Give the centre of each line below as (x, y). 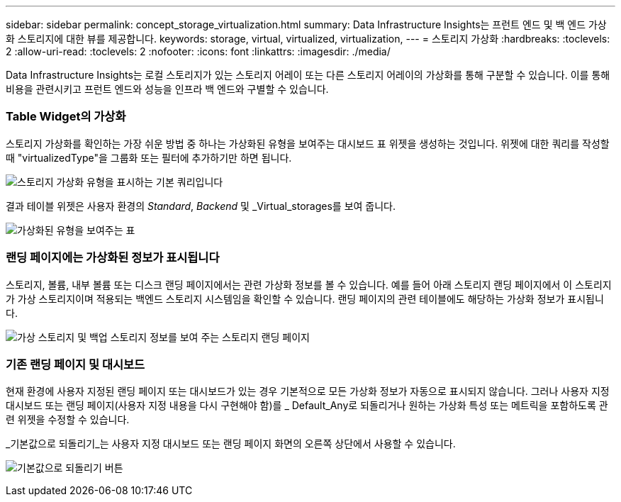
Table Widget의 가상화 (66, 117)
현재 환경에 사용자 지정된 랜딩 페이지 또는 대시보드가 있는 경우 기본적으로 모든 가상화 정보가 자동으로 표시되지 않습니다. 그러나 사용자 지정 (308, 391)
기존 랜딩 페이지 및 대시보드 (75, 364)
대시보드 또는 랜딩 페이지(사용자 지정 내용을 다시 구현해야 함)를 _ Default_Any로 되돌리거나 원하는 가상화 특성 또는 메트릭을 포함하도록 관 (307, 406)
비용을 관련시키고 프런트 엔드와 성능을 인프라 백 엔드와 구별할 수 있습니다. (167, 89)
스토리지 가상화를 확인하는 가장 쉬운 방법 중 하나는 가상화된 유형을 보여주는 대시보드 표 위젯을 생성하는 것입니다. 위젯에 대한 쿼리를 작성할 (308, 143)
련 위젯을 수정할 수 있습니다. (68, 420)
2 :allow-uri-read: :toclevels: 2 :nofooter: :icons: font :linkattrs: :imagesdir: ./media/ (198, 51)
